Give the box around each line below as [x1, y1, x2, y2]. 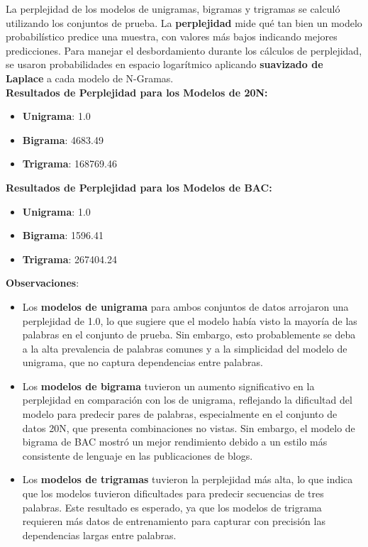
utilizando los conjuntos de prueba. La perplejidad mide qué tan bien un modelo [6, 15, 362, 30]
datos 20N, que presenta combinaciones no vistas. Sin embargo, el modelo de [22, 420, 355, 435]
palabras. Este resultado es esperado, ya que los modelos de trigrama [22, 499, 322, 514]
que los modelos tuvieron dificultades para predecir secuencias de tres [22, 486, 324, 501]
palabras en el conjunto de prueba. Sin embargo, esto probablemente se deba [22, 327, 356, 342]
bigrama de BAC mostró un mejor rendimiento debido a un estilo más [22, 434, 328, 449]
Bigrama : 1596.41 [22, 228, 104, 243]
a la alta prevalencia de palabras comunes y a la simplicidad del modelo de [22, 341, 347, 355]
